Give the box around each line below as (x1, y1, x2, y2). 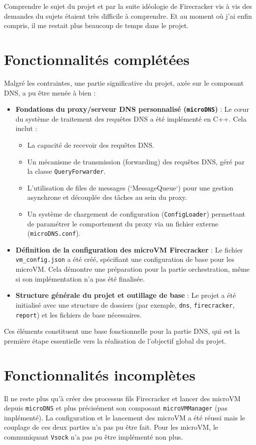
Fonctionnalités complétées (4, 49, 190, 69)
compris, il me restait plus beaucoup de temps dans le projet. (4, 20, 189, 31)
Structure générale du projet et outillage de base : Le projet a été (15, 290, 236, 300)
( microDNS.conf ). (27, 228, 81, 238)
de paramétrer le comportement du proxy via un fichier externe (27, 218, 219, 228)
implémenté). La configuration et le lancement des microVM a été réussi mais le (4, 412, 245, 422)
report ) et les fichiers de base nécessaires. (15, 309, 142, 319)
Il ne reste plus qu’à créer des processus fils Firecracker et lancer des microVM (4, 393, 241, 403)
